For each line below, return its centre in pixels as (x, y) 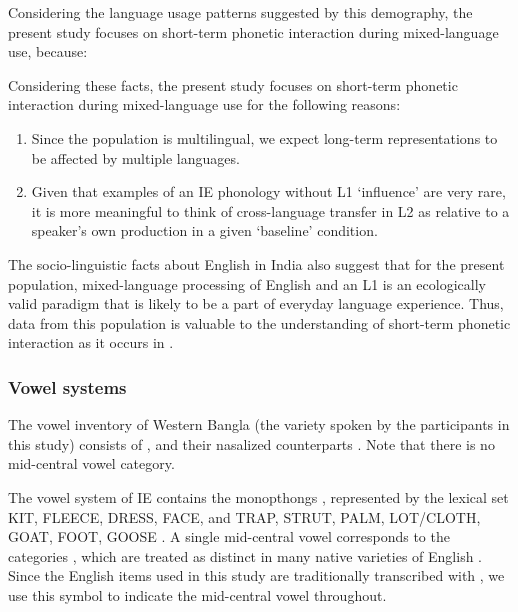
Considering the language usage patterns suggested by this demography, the (240, 12)
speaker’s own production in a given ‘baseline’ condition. (204, 230)
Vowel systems (67, 386)
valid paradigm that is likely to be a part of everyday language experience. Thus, (256, 303)
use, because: (48, 51)
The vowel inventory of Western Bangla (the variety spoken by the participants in (259, 424)
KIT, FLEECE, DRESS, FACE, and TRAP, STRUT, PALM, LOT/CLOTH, (244, 516)
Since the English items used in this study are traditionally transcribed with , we (256, 575)
